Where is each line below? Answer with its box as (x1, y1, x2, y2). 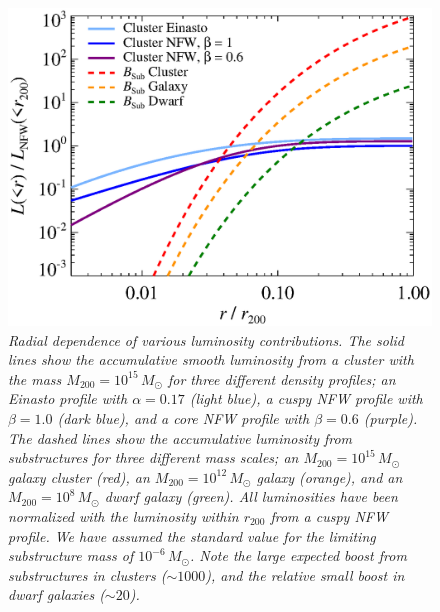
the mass (8, 368, 62, 389)
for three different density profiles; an (167, 368, 396, 389)
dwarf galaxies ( (8, 584, 105, 605)
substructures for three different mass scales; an (8, 447, 299, 468)
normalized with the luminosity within (8, 505, 239, 526)
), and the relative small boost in (205, 564, 405, 585)
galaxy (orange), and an (256, 466, 403, 487)
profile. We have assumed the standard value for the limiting (8, 525, 376, 546)
